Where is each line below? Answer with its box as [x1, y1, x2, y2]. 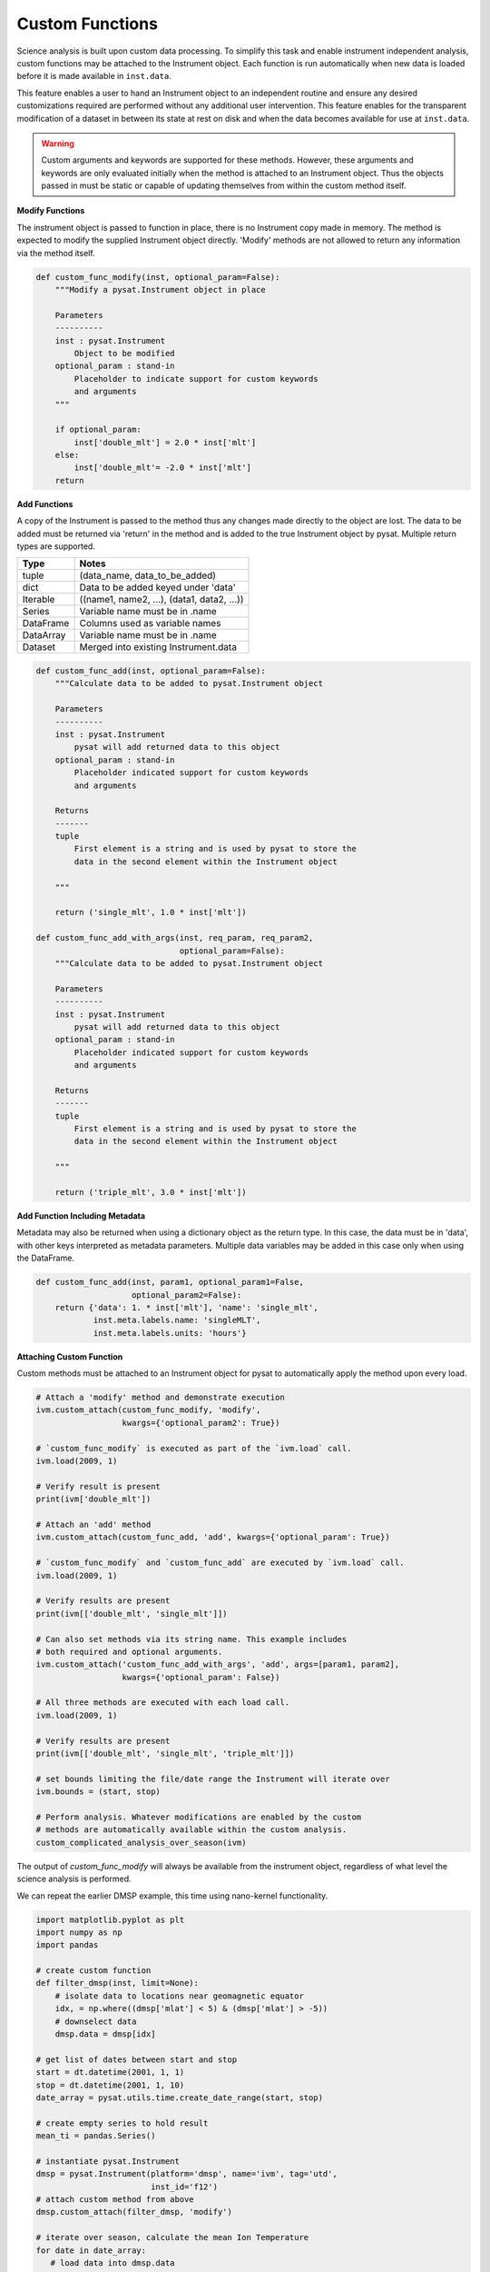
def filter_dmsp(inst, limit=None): [35, 1978, 200, 1988]
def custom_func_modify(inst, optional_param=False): [35, 272, 280, 282]
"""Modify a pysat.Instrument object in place [54, 284, 267, 294]
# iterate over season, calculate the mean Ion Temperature [35, 2232, 309, 2243]
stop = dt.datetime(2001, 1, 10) [35, 2079, 185, 2090]
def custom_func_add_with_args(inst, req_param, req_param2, [35, 932, 314, 943]
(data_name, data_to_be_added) [79, 569, 217, 582]
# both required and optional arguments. [35, 1646, 223, 1657]
